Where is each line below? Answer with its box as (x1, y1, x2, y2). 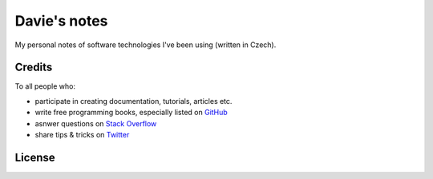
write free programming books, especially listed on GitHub (34, 108, 228, 117)
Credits (14, 61, 53, 74)
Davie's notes (14, 12, 108, 30)
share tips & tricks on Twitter (34, 130, 130, 140)
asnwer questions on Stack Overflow (34, 118, 157, 128)
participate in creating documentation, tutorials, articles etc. (34, 96, 233, 105)
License (14, 150, 55, 164)
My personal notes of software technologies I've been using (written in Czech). (14, 40, 277, 50)
